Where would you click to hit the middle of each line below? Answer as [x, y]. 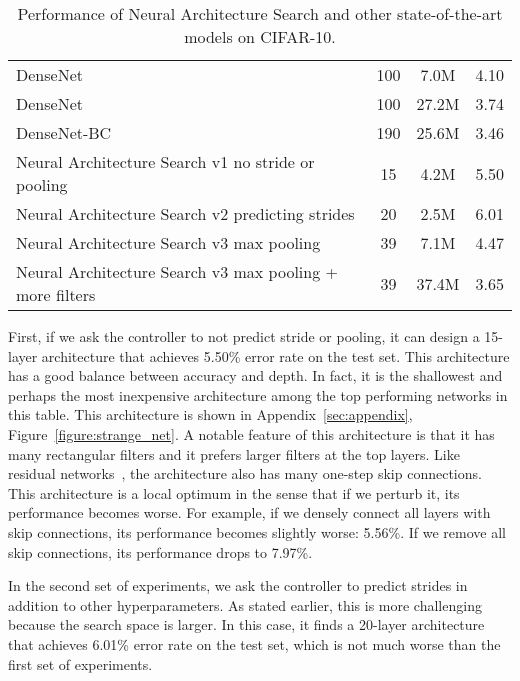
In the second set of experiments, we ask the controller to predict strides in [238, 585]
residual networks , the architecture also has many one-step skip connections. [245, 473]
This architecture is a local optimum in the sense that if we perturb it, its [234, 492]
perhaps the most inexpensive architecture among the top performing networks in [258, 394]
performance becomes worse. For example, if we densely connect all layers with [249, 512]
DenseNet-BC [64, 132]
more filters [56, 294]
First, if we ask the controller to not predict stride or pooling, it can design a [244, 336]
